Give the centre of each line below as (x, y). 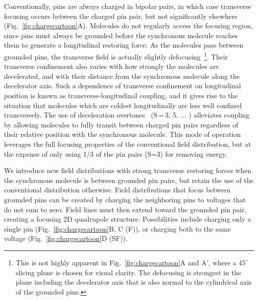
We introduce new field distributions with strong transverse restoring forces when (128, 170)
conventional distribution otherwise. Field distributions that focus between (117, 190)
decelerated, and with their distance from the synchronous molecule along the (122, 76)
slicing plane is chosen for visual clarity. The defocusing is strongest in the (128, 272)
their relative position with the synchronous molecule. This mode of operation (123, 134)
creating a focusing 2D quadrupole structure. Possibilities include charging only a (128, 219)
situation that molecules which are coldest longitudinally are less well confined (123, 105)
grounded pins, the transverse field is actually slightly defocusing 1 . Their (116, 56)
